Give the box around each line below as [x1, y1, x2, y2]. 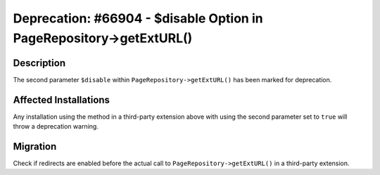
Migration [13, 141, 57, 153]
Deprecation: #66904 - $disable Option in [13, 11, 263, 26]
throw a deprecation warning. [13, 122, 99, 131]
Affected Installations [13, 93, 110, 105]
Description [13, 57, 66, 69]
